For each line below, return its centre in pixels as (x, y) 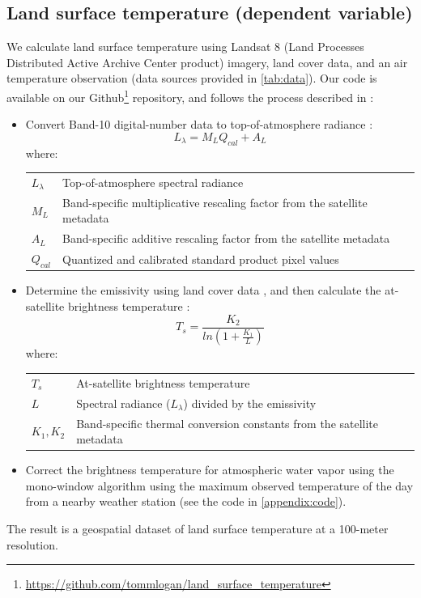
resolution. (32, 544)
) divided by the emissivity (250, 403)
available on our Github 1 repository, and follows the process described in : (190, 95)
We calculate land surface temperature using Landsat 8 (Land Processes (185, 47)
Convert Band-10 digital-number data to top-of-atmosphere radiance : (199, 124)
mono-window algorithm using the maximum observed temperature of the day (219, 485)
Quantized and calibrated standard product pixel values (201, 259)
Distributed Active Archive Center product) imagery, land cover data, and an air (207, 62)
